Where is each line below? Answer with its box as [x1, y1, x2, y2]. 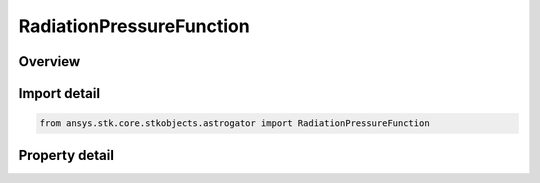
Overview [18, 53, 81, 70]
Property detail [18, 146, 115, 164]
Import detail [18, 85, 100, 102]
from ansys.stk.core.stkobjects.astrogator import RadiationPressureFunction [39, 118, 430, 129]
